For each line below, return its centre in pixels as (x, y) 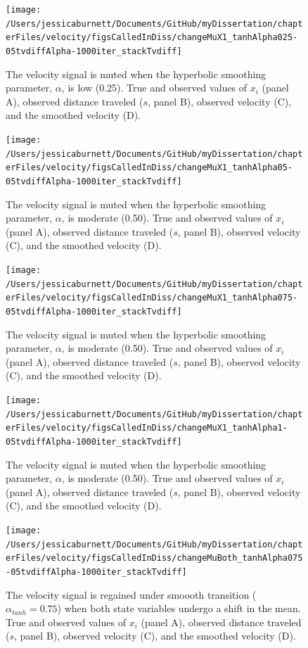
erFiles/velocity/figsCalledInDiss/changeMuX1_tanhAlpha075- (152, 298)
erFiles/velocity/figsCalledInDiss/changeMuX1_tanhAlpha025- (152, 38)
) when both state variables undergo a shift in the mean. (179, 608)
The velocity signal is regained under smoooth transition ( (131, 594)
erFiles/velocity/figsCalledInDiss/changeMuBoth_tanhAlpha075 (154, 558)
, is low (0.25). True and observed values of (154, 88)
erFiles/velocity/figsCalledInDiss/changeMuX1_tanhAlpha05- (149, 168)
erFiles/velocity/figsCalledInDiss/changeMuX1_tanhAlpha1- (147, 428)
